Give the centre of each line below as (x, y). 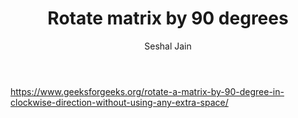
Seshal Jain (168, 46)
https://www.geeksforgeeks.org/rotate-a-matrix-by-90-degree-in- (147, 91)
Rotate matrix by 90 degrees (168, 18)
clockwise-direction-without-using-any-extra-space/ (119, 102)
